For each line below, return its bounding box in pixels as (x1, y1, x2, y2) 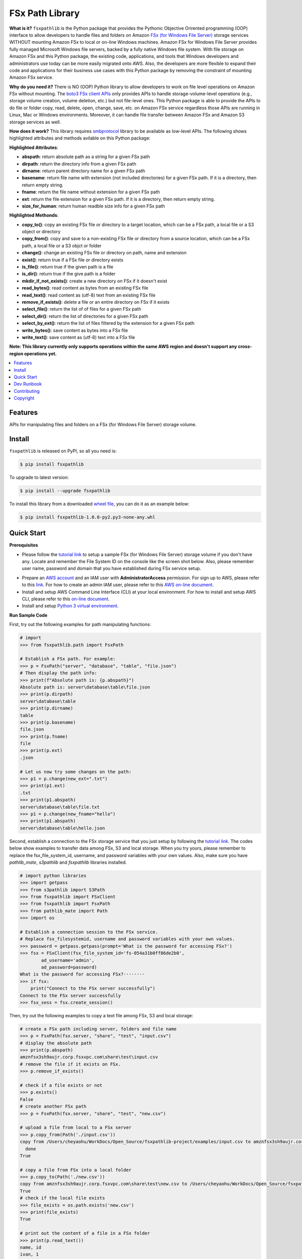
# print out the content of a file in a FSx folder (20, 1230, 150, 1236)
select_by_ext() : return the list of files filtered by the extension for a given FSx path (22, 320, 195, 326)
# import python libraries (20, 873, 87, 878)
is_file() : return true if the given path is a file (22, 264, 113, 270)
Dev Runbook (14, 381, 42, 387)
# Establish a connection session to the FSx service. (20, 929, 158, 935)
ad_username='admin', (41, 957, 95, 963)
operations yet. (24, 351, 57, 357)
